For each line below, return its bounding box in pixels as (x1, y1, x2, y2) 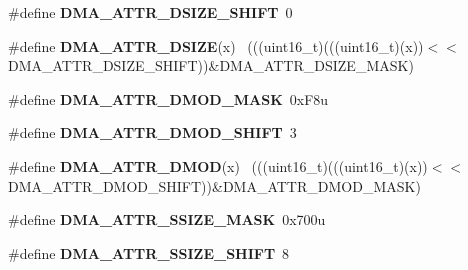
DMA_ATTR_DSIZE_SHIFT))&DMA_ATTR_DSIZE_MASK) (8, 55, 414, 76)
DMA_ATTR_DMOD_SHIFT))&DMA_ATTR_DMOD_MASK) (8, 175, 421, 196)
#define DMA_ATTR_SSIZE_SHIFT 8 (8, 242, 290, 263)
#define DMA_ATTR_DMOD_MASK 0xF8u (8, 88, 329, 109)
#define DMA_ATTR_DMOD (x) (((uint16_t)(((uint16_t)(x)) (8, 155, 428, 176)
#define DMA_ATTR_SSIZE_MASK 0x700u (8, 209, 326, 230)
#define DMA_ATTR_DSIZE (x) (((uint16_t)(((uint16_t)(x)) (8, 35, 424, 56)
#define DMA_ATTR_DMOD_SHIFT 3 (8, 122, 297, 143)
